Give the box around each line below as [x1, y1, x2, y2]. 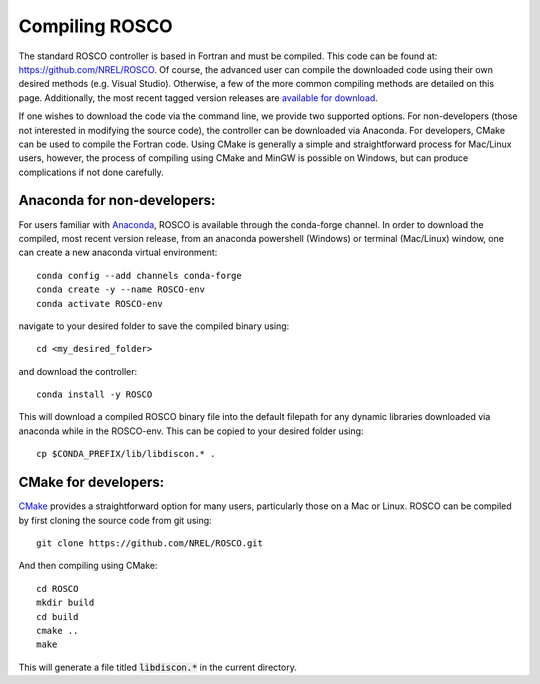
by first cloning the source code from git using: [18, 514, 212, 526]
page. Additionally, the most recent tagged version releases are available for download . [18, 91, 379, 104]
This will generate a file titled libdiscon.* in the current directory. [18, 661, 297, 673]
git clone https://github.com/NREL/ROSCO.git [36, 537, 264, 549]
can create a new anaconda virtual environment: [18, 246, 218, 259]
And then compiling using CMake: [18, 560, 159, 572]
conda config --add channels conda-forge [36, 270, 242, 281]
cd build [36, 611, 79, 622]
